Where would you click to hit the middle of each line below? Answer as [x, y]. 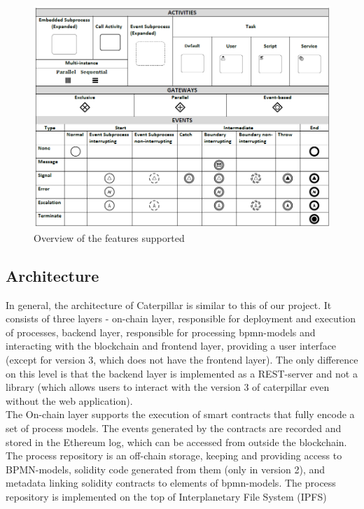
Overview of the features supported [109, 237]
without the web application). [69, 400]
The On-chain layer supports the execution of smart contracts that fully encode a [180, 414]
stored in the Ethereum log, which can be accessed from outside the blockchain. [176, 442]
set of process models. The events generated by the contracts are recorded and [174, 428]
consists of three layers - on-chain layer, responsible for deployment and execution [181, 318]
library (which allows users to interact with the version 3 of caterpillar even [168, 387]
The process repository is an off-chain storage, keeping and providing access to [174, 456]
